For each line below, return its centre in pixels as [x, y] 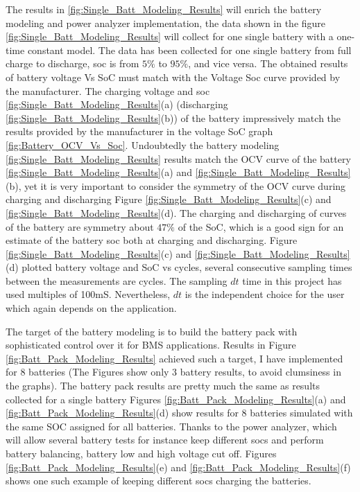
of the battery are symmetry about [80, 226]
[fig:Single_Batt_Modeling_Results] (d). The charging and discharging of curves [176, 212]
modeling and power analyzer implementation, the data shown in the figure [166, 23]
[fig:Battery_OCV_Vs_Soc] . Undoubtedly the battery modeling [143, 144]
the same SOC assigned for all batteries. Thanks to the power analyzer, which [171, 426]
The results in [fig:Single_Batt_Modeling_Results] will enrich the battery [164, 9]
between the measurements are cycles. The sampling [117, 280]
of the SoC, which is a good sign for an [261, 226]
